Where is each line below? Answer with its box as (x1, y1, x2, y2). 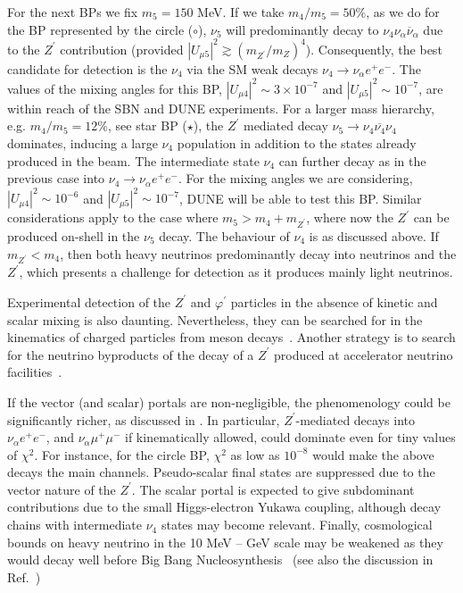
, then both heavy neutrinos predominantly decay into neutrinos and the (60, 244, 457, 263)
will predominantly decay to (226, 20, 379, 38)
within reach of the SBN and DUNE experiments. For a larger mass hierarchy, (7, 98, 434, 117)
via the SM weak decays (186, 59, 318, 78)
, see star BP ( (107, 116, 187, 135)
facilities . (7, 363, 62, 381)
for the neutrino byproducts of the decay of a (7, 345, 254, 363)
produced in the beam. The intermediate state (7, 151, 260, 170)
